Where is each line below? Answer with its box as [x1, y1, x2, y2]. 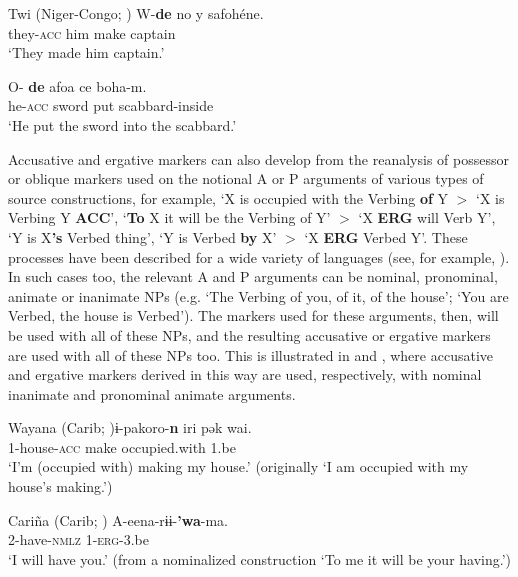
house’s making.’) [8, 476, 113, 497]
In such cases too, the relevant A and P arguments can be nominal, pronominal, [8, 266, 498, 287]
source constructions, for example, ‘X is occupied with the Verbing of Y [8, 187, 449, 208]
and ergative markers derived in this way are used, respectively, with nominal [8, 364, 482, 385]
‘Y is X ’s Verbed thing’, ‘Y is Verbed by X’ [8, 226, 277, 247]
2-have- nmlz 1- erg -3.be [8, 529, 149, 550]
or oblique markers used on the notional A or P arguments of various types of [8, 168, 484, 189]
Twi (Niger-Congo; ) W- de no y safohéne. [8, 3, 264, 23]
